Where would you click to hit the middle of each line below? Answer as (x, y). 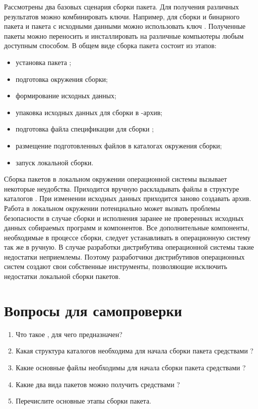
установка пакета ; (43, 62)
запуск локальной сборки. (55, 162)
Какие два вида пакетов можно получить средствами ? (98, 384)
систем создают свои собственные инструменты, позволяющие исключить (116, 266)
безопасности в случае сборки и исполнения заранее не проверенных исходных (124, 218)
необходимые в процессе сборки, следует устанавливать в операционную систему (128, 237)
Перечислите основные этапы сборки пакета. (83, 401)
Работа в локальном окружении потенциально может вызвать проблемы (112, 208)
